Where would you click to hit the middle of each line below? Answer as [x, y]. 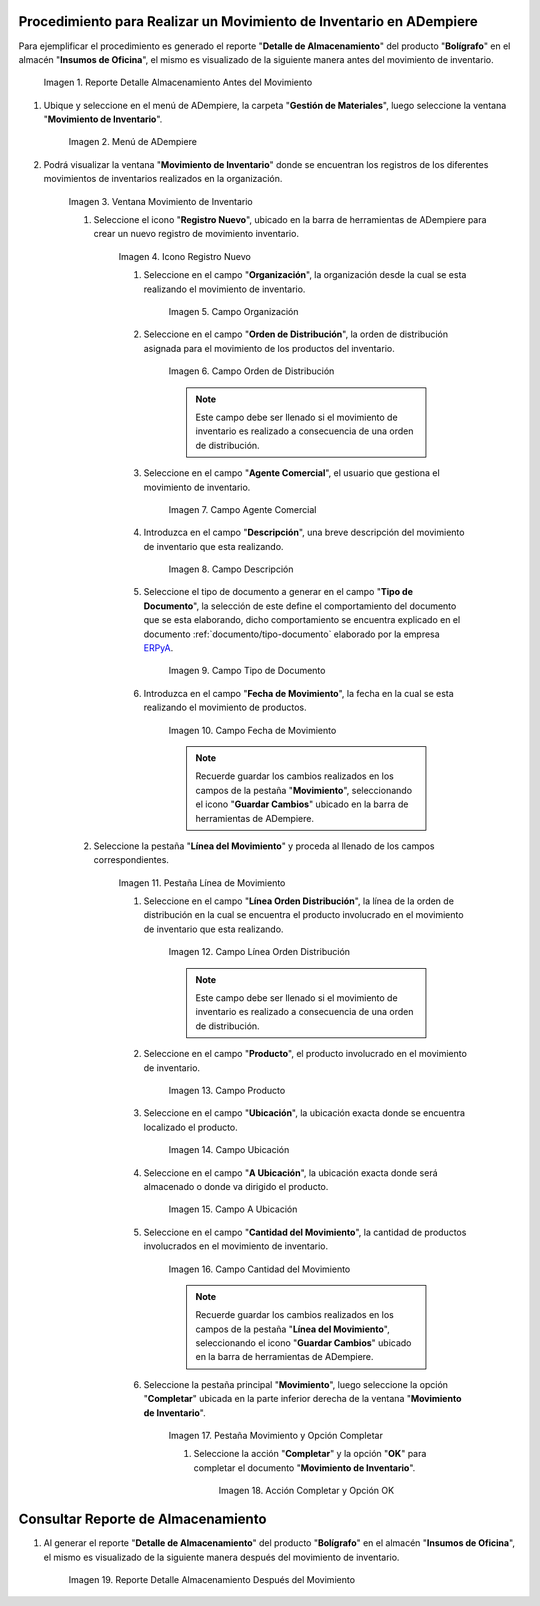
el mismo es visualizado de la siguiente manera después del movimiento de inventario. [221, 1557]
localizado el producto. [191, 1127]
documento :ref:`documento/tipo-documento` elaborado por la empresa [291, 634]
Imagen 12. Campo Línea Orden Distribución [259, 952]
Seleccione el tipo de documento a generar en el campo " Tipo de [278, 592]
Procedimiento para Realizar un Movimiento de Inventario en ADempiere [248, 21]
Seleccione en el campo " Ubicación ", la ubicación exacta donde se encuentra [304, 1113]
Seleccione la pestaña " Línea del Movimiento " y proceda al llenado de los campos [264, 846]
